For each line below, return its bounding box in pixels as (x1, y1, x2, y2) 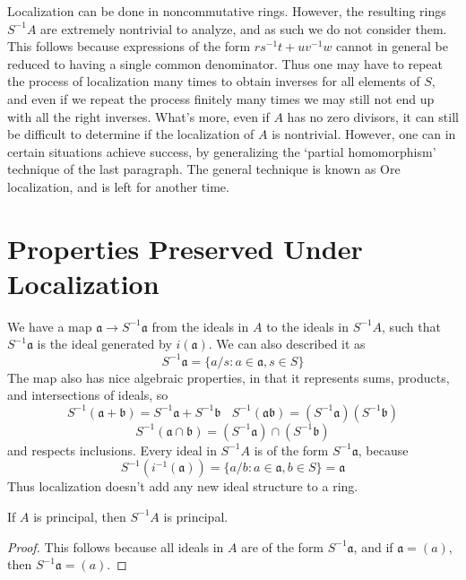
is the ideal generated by (37, 334, 172, 353)
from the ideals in (151, 316, 249, 335)
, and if (353, 537, 393, 556)
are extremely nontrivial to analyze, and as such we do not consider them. (40, 19, 447, 38)
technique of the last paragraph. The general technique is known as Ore (7, 160, 401, 178)
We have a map (7, 316, 92, 335)
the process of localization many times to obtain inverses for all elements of (7, 72, 420, 91)
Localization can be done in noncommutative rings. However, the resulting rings (7, 2, 446, 20)
